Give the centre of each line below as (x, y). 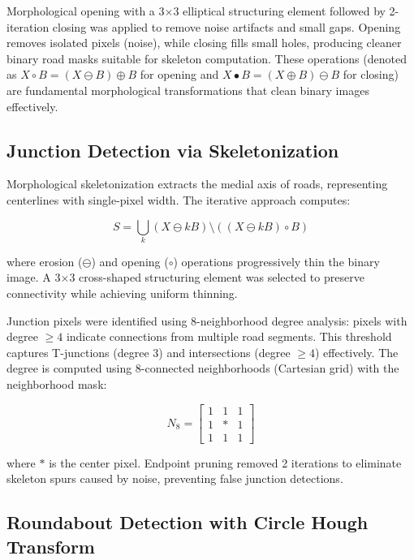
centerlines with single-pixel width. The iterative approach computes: (179, 199)
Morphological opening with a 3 (86, 11)
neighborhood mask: (57, 384)
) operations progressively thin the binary (276, 261)
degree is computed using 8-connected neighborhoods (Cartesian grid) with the (203, 368)
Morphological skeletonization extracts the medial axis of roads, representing (197, 184)
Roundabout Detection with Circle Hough (188, 522)
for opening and (179, 74)
